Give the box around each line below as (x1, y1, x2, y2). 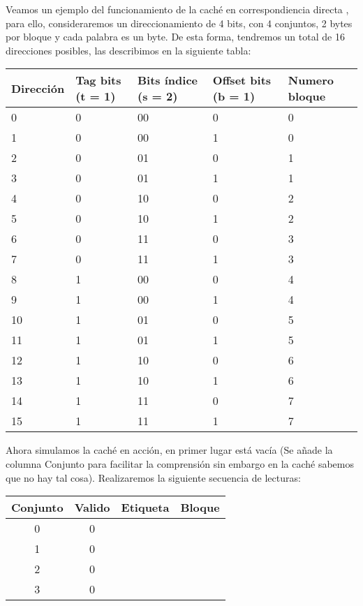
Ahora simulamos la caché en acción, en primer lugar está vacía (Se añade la (6, 443, 333, 457)
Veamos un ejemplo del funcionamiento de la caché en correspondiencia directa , (6, 2, 349, 16)
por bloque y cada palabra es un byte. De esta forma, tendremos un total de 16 (6, 29, 345, 44)
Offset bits (212, 72, 272, 89)
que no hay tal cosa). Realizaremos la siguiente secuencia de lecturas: (6, 470, 301, 485)
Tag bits (75, 72, 121, 89)
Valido (74, 499, 110, 516)
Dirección (11, 80, 65, 96)
